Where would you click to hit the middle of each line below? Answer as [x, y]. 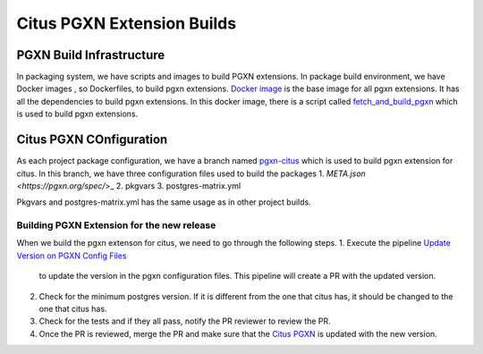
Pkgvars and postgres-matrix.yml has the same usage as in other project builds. [164, 202]
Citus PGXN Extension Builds [127, 23]
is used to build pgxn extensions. [77, 114]
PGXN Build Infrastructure [91, 55]
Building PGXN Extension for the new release [116, 225]
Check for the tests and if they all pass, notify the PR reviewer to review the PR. [185, 321]
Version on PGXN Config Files [72, 256]
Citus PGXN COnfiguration [92, 140]
